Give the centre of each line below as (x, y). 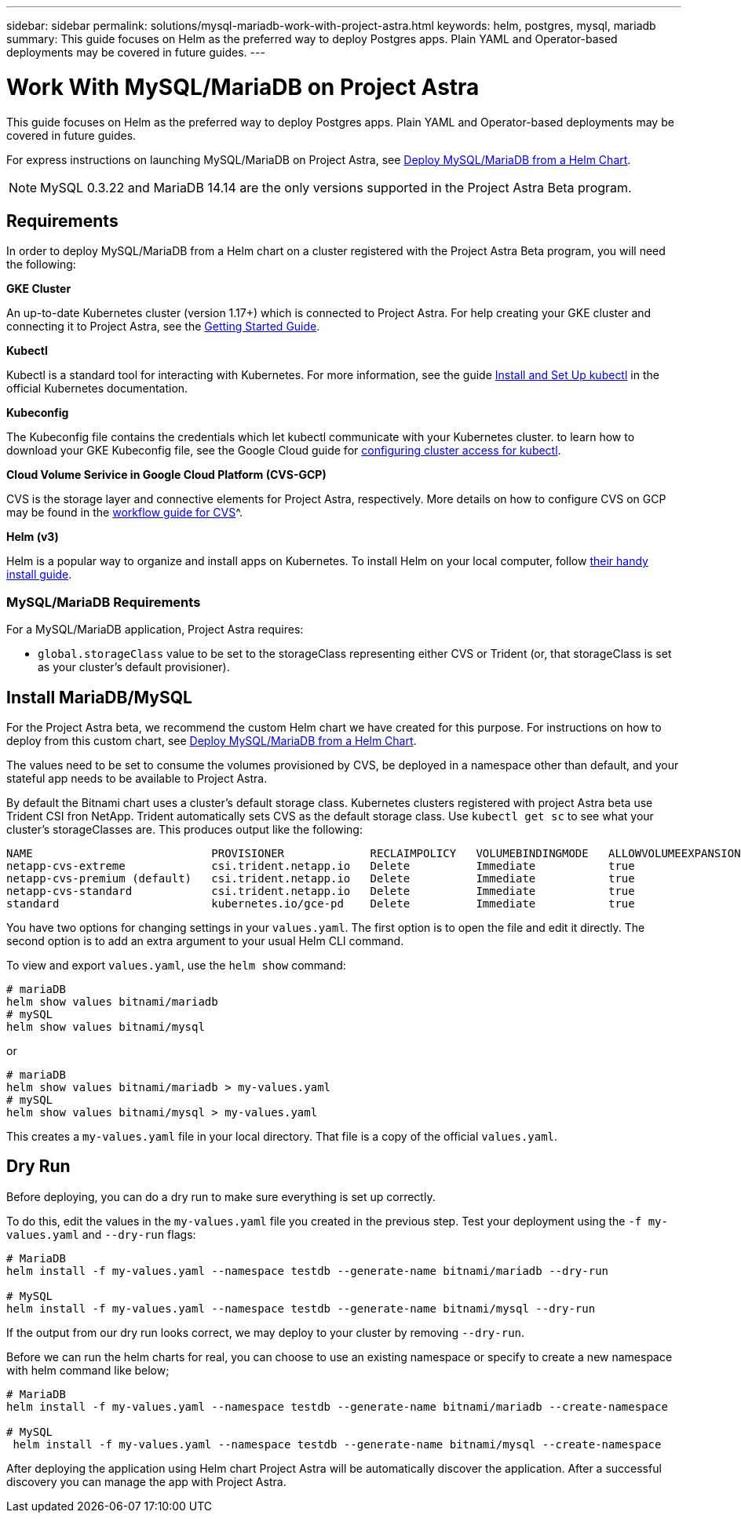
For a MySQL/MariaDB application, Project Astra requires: (155, 630)
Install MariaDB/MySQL (99, 697)
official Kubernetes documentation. (97, 389)
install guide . (39, 575)
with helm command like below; (88, 1370)
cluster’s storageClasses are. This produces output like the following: (184, 829)
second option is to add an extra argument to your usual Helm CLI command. (205, 940)
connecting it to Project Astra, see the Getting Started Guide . (163, 327)
